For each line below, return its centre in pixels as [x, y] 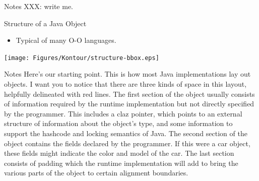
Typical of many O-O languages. [66, 40]
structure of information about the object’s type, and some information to [118, 123]
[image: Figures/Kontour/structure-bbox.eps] [82, 58]
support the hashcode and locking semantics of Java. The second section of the [126, 133]
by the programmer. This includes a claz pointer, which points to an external [123, 113]
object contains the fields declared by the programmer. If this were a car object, [127, 143]
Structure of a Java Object [45, 23]
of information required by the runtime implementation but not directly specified [129, 104]
